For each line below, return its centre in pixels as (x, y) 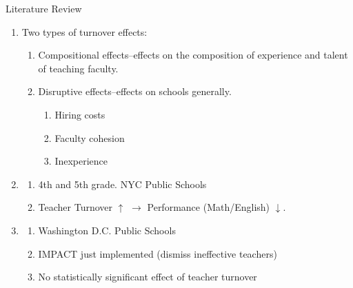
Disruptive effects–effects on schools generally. (135, 91)
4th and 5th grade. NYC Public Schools (122, 184)
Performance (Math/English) (209, 207)
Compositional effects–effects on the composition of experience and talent (193, 55)
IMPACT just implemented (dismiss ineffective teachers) (158, 253)
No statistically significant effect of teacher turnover (148, 277)
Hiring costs (80, 114)
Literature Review (44, 8)
